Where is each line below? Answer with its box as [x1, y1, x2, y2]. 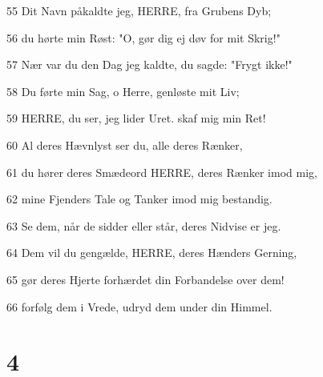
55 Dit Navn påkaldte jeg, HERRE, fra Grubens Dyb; [6, 2, 272, 18]
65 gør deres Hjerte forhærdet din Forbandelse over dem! [6, 271, 285, 287]
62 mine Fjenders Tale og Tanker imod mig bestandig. [6, 191, 273, 207]
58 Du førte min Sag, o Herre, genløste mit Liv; [6, 82, 240, 99]
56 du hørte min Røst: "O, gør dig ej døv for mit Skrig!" [6, 29, 281, 46]
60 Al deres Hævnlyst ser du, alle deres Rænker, [6, 136, 243, 153]
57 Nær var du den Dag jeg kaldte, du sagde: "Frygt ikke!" [6, 56, 293, 73]
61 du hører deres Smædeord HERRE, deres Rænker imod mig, [6, 163, 317, 180]
